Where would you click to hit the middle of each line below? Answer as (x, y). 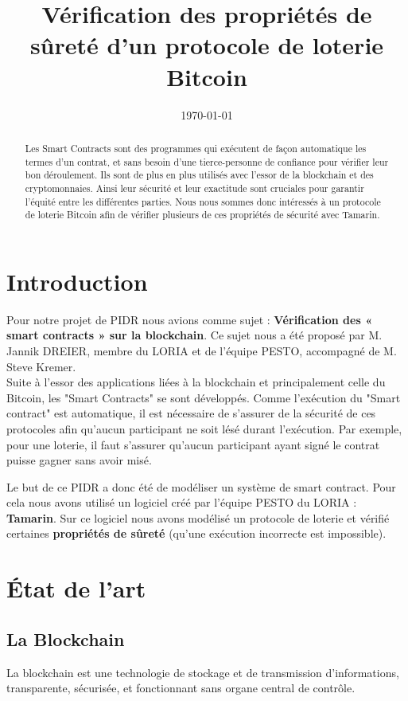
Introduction (77, 281)
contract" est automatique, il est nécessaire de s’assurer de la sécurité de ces (191, 413)
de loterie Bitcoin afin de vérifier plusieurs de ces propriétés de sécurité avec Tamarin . (202, 215)
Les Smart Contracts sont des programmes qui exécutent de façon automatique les (196, 148)
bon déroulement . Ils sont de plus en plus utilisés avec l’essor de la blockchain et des (199, 175)
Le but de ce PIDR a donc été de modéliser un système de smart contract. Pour (201, 486)
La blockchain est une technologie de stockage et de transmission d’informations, (203, 672)
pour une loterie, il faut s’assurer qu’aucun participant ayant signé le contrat (193, 444)
